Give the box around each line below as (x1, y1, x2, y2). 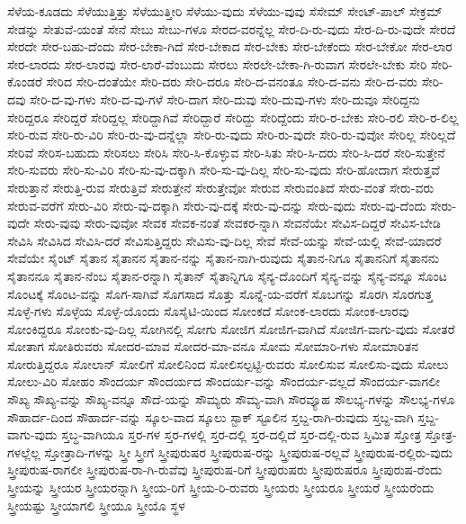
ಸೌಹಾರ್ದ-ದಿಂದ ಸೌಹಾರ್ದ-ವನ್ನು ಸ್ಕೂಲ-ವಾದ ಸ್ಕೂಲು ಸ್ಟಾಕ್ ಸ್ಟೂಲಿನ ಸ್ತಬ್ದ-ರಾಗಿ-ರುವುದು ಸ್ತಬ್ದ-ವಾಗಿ (7, 407, 414, 426)
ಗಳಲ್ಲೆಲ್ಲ (7, 442, 40, 461)
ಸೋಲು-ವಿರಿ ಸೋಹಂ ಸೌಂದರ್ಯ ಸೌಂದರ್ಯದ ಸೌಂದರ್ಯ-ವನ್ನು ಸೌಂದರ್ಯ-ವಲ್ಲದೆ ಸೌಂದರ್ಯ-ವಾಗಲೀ (7, 372, 440, 391)
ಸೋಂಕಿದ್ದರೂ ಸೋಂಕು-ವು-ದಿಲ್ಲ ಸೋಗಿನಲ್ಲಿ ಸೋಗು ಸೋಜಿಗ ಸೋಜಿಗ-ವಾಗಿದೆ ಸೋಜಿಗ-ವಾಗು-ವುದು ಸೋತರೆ (7, 319, 455, 338)
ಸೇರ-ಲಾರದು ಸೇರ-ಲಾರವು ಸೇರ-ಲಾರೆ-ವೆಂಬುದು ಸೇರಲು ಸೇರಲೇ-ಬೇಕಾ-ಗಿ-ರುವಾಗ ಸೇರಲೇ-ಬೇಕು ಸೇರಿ (7, 54, 427, 73)
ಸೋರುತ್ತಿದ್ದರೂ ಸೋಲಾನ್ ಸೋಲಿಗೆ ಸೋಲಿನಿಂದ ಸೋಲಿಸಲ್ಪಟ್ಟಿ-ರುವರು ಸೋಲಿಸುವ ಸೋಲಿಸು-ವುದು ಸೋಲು (7, 354, 449, 373)
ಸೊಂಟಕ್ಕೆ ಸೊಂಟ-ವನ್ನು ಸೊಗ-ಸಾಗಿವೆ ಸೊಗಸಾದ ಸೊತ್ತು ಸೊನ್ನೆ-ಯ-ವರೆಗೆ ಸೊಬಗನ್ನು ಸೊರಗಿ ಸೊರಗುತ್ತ (7, 284, 433, 303)
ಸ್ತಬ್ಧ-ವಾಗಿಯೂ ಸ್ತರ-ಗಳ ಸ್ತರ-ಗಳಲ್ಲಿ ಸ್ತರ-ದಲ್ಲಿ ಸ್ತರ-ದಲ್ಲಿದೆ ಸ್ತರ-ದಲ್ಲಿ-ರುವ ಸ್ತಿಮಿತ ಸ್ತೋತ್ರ (61, 425, 422, 444)
